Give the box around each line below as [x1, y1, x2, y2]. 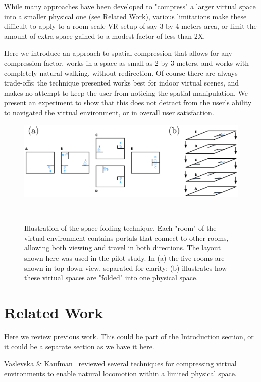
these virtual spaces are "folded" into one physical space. [24, 272, 198, 283]
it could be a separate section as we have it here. [4, 341, 154, 352]
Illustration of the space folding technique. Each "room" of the [24, 223, 217, 233]
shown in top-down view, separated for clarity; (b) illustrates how [24, 262, 227, 273]
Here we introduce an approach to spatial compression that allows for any [4, 48, 232, 58]
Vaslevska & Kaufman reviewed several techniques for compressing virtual [4, 358, 237, 369]
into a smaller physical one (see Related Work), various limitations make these [4, 11, 247, 21]
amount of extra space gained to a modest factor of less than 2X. [4, 30, 205, 41]
